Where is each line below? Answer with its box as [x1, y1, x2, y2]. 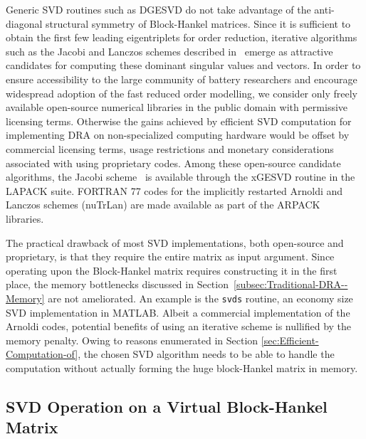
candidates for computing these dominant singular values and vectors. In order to [6, 58, 361, 73]
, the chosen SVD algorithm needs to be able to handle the [78, 347, 335, 361]
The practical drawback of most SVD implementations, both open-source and [6, 235, 344, 250]
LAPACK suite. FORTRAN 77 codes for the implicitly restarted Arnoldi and [6, 183, 343, 198]
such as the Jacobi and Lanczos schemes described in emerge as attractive [6, 43, 333, 58]
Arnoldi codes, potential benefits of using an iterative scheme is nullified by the [6, 319, 352, 334]
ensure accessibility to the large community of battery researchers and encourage [6, 71, 357, 86]
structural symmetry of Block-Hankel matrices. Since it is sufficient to [46, 16, 351, 31]
